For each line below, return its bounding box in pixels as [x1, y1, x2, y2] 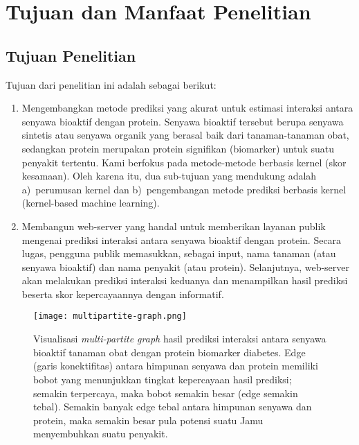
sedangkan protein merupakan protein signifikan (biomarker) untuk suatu [21, 141, 335, 155]
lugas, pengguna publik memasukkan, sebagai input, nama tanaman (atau [21, 246, 336, 261]
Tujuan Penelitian [6, 44, 136, 66]
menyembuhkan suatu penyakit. [33, 426, 168, 441]
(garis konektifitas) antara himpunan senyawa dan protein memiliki [33, 358, 318, 373]
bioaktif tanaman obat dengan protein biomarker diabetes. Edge [33, 344, 306, 359]
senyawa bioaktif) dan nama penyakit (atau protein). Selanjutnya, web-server [21, 259, 349, 274]
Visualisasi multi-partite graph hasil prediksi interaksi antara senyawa [33, 331, 326, 346]
